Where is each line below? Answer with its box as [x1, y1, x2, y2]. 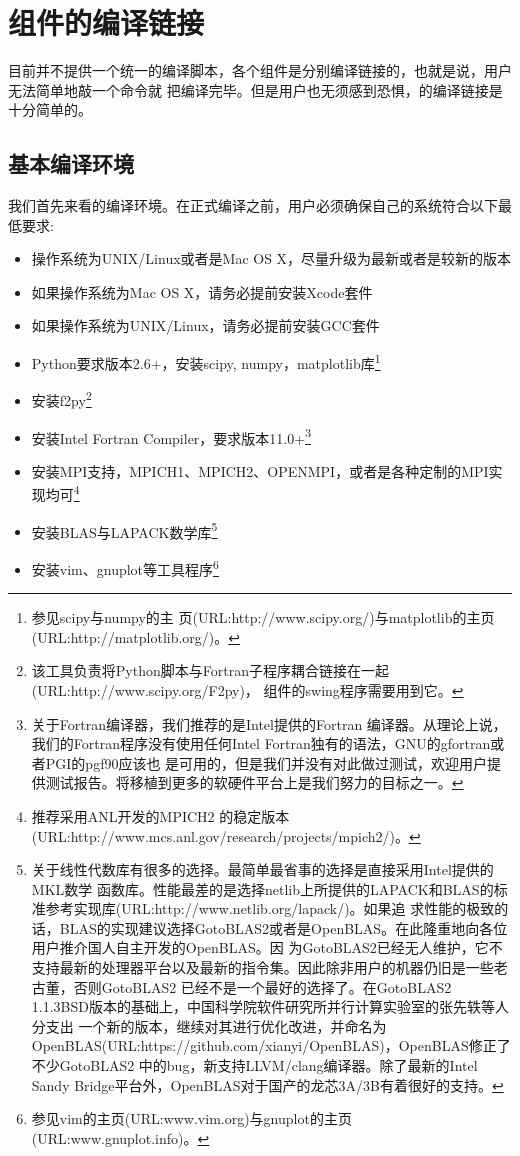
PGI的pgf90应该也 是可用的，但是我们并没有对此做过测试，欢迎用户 [45, 752, 488, 773]
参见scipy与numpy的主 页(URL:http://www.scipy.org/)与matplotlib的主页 [31, 607, 495, 628]
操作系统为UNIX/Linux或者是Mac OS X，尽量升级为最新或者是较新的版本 [31, 248, 512, 269]
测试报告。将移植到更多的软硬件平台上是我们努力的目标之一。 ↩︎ [45, 772, 464, 793]
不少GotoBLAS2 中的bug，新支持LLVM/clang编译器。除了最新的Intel [31, 1055, 478, 1076]
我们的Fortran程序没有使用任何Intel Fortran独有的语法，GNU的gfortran [31, 733, 491, 754]
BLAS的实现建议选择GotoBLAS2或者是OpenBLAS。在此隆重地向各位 [59, 917, 508, 938]
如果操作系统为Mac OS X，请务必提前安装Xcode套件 [31, 281, 373, 302]
